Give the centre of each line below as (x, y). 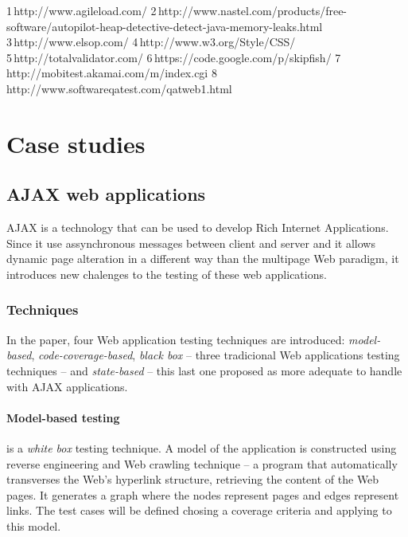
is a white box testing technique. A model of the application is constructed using (202, 447)
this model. (34, 525)
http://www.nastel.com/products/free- (253, 10)
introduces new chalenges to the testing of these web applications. (167, 274)
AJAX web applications (106, 194)
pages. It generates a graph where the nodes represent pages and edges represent (203, 494)
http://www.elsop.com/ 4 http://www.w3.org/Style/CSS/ (155, 42)
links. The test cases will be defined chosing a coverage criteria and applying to (199, 510)
